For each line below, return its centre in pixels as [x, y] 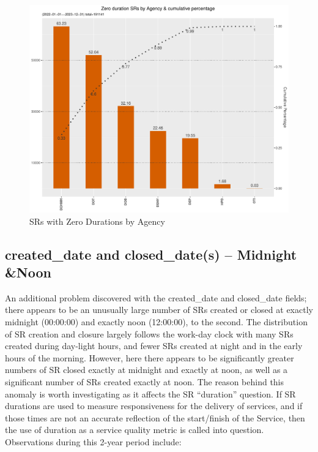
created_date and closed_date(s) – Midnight [151, 254]
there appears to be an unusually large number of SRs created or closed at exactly [159, 310]
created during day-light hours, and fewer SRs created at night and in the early [154, 346]
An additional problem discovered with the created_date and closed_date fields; [156, 297]
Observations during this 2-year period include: [93, 442]
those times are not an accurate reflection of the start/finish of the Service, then [155, 417]
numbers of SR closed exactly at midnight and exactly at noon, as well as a [146, 370]
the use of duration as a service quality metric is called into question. [135, 430]
